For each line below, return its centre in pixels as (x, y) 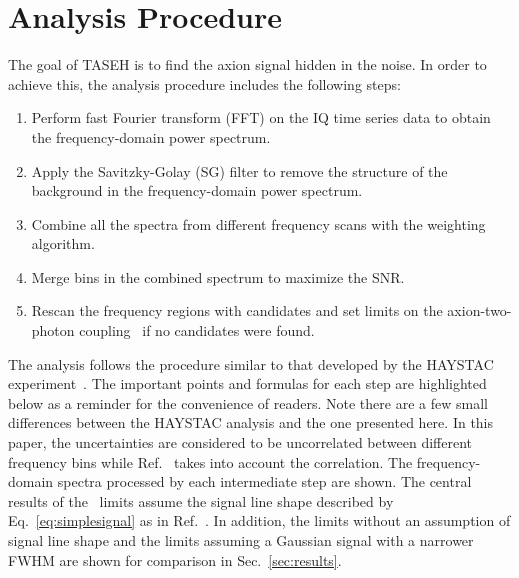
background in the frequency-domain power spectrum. (197, 190)
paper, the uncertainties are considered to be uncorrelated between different (240, 442)
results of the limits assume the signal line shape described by (201, 500)
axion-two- (479, 310)
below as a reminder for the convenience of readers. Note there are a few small (248, 402)
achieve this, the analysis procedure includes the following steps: (204, 83)
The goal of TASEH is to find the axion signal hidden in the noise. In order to (247, 64)
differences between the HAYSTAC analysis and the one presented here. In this (251, 422)
